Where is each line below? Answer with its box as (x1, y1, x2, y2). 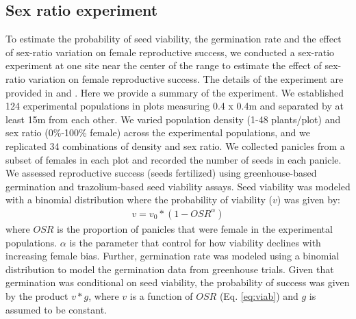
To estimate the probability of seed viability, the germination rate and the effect (5, 31, 342, 46)
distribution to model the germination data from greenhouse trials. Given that (5, 261, 334, 276)
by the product (5, 288, 68, 303)
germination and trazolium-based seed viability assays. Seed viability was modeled (5, 179, 351, 193)
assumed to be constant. (5, 302, 107, 316)
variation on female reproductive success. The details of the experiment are (28, 71, 344, 86)
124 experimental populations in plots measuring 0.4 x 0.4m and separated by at (5, 99, 344, 113)
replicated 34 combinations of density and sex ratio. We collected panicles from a (5, 138, 345, 153)
